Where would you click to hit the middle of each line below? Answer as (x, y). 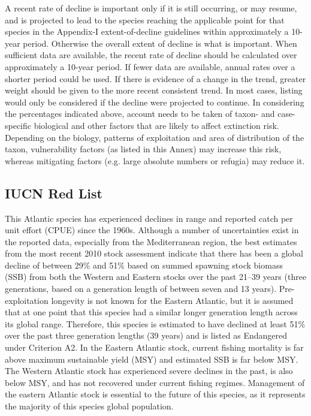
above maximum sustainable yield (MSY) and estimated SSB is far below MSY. (152, 359)
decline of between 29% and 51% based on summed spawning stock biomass (144, 265)
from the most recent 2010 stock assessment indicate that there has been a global (154, 253)
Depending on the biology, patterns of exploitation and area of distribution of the (155, 137)
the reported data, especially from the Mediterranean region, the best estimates (151, 241)
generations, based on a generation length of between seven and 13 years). (141, 289)
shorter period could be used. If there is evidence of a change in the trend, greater (155, 78)
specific (18, 125)
